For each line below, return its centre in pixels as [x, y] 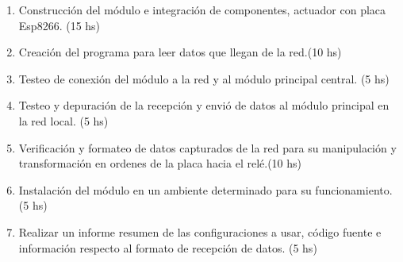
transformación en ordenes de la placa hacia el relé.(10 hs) [160, 163]
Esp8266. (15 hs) [59, 25]
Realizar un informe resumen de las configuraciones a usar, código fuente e [200, 231]
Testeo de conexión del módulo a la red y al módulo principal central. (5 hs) [204, 78]
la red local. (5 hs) [63, 120]
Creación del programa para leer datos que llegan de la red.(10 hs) [180, 52]
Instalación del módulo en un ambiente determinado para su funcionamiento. [205, 189]
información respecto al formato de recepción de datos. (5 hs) [168, 247]
